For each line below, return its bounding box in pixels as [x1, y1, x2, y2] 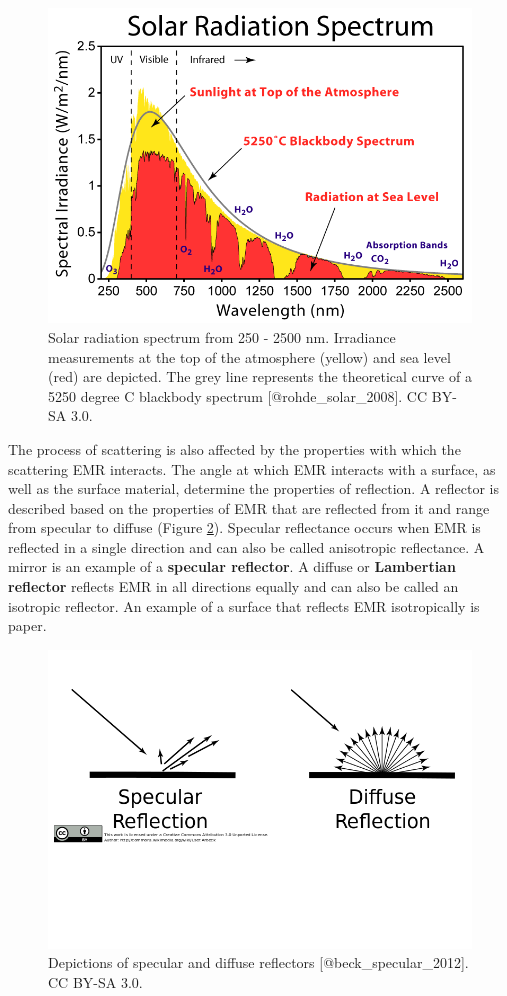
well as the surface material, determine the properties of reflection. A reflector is [8, 478, 499, 499]
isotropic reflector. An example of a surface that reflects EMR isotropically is [8, 595, 480, 616]
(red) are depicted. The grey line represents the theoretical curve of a [48, 366, 472, 387]
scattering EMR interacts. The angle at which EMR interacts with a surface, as [8, 458, 496, 479]
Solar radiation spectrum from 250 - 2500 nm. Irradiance [48, 326, 396, 347]
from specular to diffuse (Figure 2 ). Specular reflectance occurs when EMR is [8, 517, 481, 538]
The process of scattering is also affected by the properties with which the [8, 438, 461, 459]
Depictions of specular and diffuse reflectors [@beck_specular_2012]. [48, 952, 469, 973]
